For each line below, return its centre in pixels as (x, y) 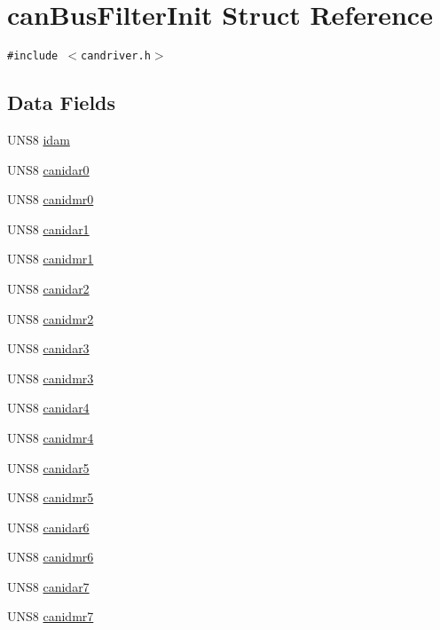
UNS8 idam (39, 139)
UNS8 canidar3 (48, 348)
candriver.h (116, 56)
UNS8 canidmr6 (51, 557)
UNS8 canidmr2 (51, 318)
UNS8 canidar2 (48, 288)
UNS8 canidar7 (48, 586)
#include (33, 56)
